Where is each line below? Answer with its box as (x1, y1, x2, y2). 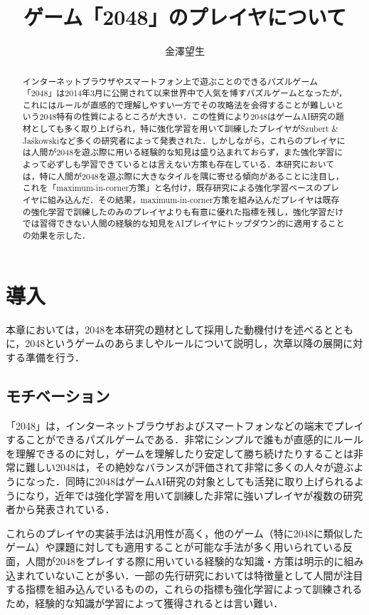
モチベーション (6, 384, 110, 406)
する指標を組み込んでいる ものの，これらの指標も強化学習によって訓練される (6, 582, 363, 596)
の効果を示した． (22, 229, 90, 242)
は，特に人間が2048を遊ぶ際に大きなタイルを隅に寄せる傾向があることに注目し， (22, 170, 344, 182)
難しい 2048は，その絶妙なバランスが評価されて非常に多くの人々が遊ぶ (25, 460, 354, 475)
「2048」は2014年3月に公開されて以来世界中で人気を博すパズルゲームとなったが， (22, 87, 347, 99)
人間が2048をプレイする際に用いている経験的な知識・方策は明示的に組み (25, 553, 364, 568)
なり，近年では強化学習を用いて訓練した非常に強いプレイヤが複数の (25, 487, 343, 502)
